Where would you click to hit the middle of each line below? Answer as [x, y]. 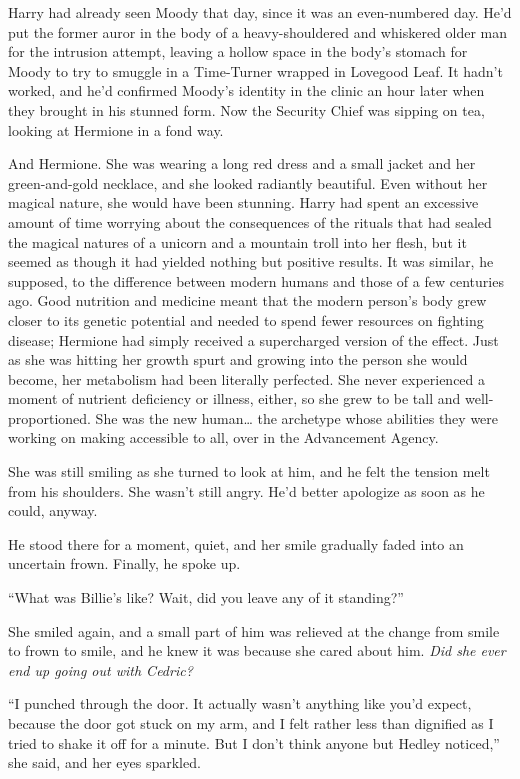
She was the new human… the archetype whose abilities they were [297, 417]
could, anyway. [53, 510]
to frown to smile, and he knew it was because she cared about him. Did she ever [257, 650]
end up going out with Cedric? [100, 669]
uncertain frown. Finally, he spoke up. [124, 563]
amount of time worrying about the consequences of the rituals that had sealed [250, 221]
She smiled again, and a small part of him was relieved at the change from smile [254, 630]
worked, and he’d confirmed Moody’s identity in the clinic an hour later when [246, 90]
